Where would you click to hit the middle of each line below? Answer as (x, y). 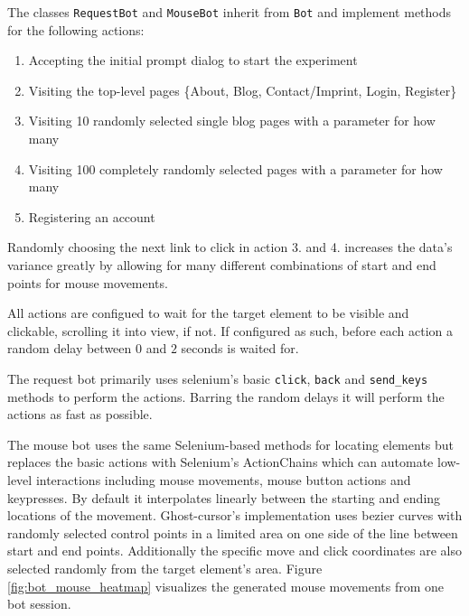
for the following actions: (76, 29)
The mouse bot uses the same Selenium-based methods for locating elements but (231, 444)
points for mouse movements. (88, 282)
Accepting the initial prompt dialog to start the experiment (193, 60)
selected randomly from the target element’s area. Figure (165, 568)
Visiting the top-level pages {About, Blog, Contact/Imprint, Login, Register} (243, 90)
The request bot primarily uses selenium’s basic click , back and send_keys (218, 378)
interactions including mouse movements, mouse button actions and (223, 480)
